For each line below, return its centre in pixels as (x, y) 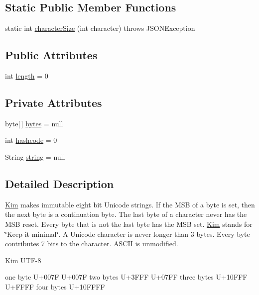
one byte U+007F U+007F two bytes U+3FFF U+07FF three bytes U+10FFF (126, 277)
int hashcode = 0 (31, 140)
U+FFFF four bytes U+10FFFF (55, 286)
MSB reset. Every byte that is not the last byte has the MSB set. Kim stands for (129, 224)
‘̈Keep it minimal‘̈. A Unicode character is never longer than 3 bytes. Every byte (128, 234)
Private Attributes (54, 102)
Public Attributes (51, 55)
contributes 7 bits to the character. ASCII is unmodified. (92, 244)
